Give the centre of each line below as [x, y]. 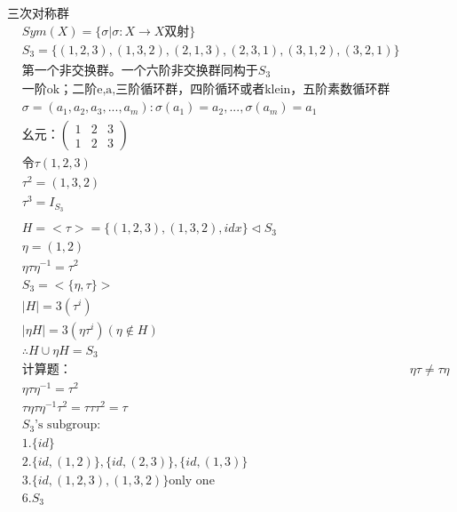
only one [192, 480]
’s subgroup [66, 425]
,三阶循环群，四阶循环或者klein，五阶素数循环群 [251, 90]
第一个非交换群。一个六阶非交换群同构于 [140, 71]
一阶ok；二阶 [59, 90]
